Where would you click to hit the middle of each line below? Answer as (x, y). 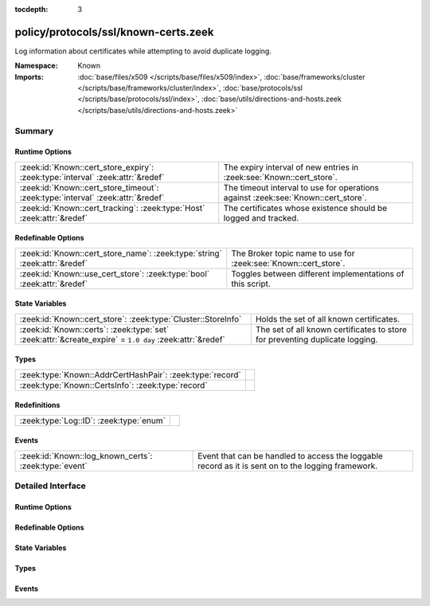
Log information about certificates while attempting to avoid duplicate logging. (143, 51)
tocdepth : (31, 9)
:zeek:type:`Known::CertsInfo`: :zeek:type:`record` (113, 385)
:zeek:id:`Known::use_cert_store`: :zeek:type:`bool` (115, 273)
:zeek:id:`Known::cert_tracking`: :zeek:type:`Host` (112, 208)
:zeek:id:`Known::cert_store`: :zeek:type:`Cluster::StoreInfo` (131, 319)
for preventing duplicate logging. (317, 339)
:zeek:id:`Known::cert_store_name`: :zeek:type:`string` (121, 253)
